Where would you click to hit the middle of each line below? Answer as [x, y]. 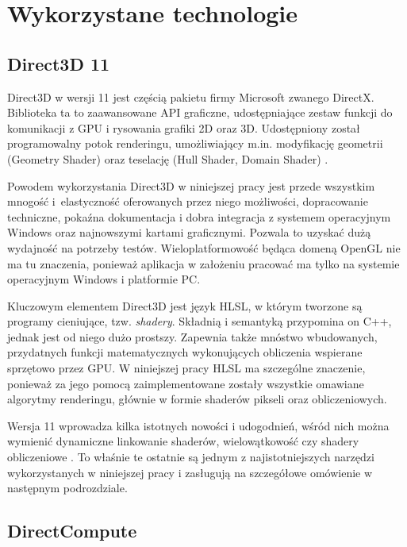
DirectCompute [72, 531]
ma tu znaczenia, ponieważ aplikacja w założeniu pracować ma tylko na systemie [203, 263]
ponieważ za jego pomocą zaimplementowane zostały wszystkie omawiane [186, 383]
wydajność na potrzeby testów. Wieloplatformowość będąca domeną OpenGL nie [204, 247]
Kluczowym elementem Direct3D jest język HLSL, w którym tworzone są [185, 305]
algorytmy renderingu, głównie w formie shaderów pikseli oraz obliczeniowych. [197, 399]
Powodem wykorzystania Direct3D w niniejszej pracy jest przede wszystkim [191, 185]
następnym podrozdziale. [67, 488]
